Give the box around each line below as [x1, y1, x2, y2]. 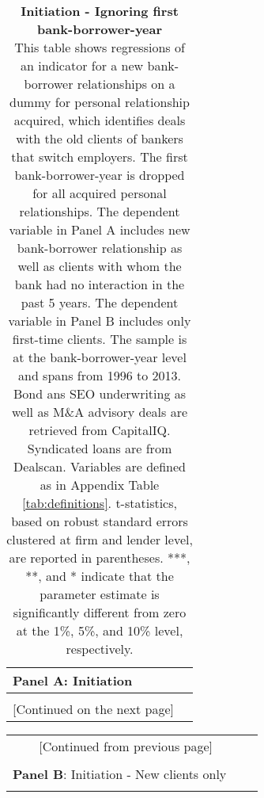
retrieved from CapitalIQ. [28, 421, 171, 439]
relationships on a [77, 74, 175, 93]
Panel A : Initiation [13, 671, 133, 689]
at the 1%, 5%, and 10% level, [16, 621, 183, 640]
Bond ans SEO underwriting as [13, 384, 187, 403]
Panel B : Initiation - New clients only [13, 765, 227, 783]
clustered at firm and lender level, [6, 530, 193, 548]
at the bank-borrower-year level [13, 348, 187, 366]
